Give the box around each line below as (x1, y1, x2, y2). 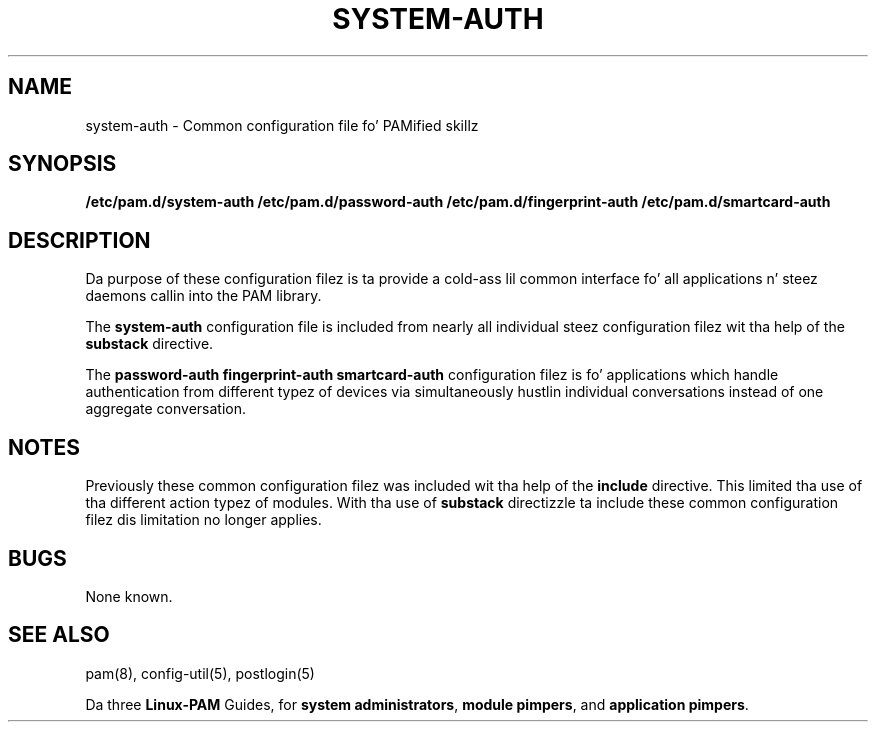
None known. (85, 587, 173, 605)
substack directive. (85, 335, 214, 353)
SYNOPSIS (8, 151, 117, 177)
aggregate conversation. (85, 400, 247, 418)
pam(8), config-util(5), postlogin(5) (85, 664, 315, 682)
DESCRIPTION (8, 227, 151, 253)
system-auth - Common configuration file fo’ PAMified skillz (85, 116, 479, 134)
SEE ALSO (8, 622, 110, 648)
